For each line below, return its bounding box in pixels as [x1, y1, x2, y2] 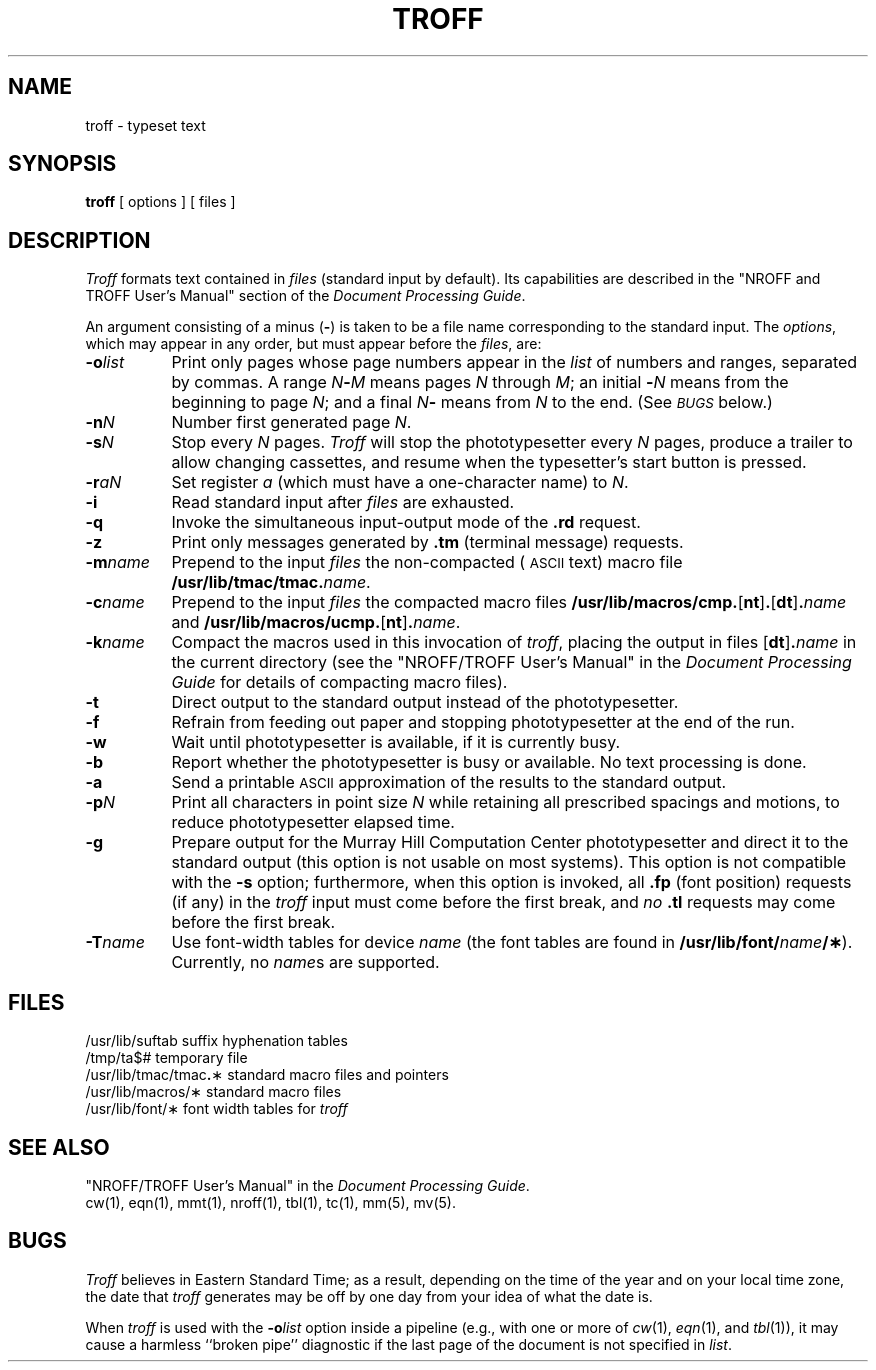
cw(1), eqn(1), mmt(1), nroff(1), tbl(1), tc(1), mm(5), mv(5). [85, 1193, 456, 1211]
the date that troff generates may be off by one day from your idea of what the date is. [85, 1287, 653, 1305]
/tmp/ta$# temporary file [85, 1049, 248, 1067]
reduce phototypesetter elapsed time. [171, 812, 455, 833]
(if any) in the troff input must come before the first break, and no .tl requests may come [171, 892, 836, 913]
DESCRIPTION [8, 227, 151, 253]
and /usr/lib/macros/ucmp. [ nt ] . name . [171, 612, 461, 633]
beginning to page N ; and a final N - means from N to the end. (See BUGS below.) [171, 392, 773, 413]
